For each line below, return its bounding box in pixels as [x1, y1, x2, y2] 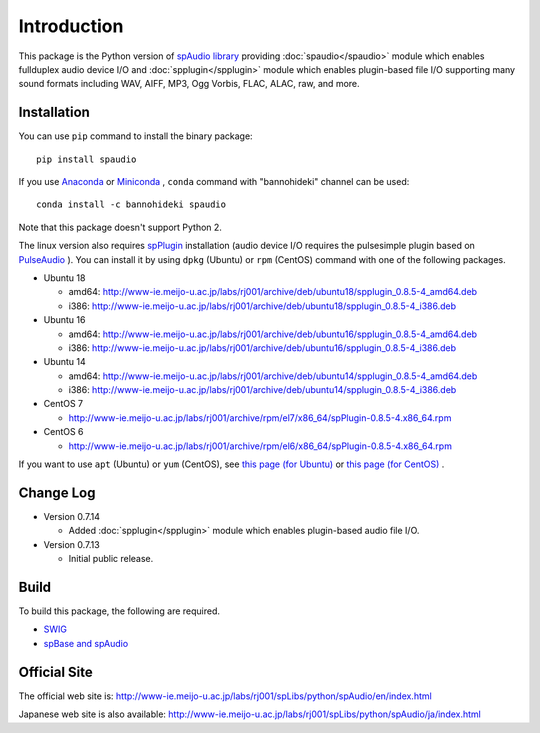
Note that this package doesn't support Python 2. [18, 221, 222, 233]
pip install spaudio [36, 153, 137, 165]
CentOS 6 [43, 426, 84, 438]
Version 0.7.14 [43, 510, 100, 522]
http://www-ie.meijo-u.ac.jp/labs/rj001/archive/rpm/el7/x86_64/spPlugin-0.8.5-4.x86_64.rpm [68, 411, 452, 424]
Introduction [18, 15, 124, 37]
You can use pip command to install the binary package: [18, 130, 254, 142]
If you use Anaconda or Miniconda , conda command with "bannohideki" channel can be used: [18, 176, 410, 188]
